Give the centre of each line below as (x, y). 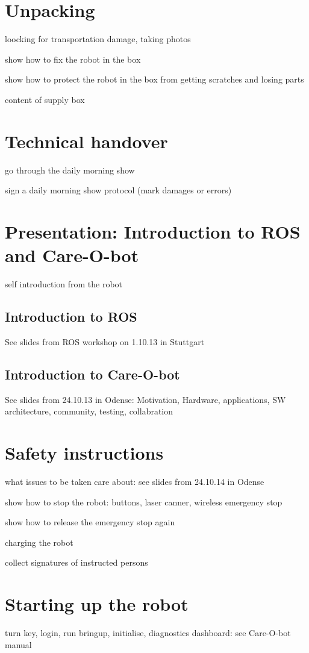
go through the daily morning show (70, 170)
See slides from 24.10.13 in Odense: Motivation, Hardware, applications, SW (145, 399)
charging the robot (39, 542)
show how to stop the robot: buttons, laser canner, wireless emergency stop (144, 501)
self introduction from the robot (64, 284)
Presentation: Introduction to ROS (153, 231)
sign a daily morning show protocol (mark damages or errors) (118, 190)
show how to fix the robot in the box (73, 59)
